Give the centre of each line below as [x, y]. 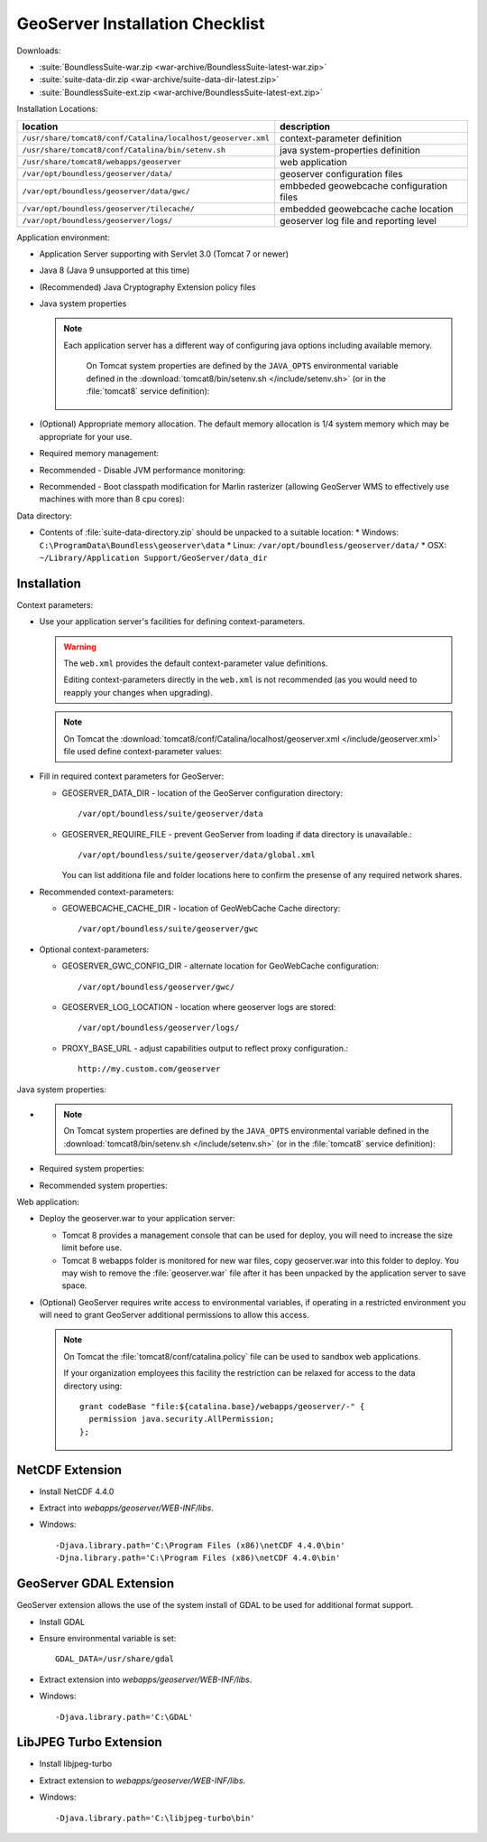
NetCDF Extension [69, 1469]
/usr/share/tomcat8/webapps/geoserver [102, 162]
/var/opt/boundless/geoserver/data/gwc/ [106, 191]
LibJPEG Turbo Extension [89, 1742]
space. [74, 1286]
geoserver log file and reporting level [358, 220]
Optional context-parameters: [94, 949]
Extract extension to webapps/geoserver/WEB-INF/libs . [142, 1781]
